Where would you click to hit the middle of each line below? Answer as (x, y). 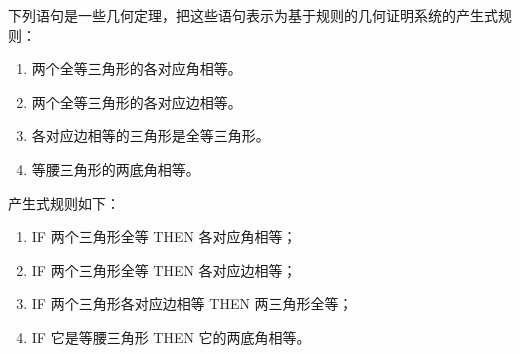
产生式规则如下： (64, 202)
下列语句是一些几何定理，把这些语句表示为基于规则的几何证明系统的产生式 (253, 15)
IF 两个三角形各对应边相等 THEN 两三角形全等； (192, 303)
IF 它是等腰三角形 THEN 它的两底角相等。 (171, 336)
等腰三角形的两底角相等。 (115, 168)
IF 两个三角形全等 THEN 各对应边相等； (164, 269)
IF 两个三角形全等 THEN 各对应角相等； (164, 236)
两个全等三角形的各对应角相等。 (136, 68)
